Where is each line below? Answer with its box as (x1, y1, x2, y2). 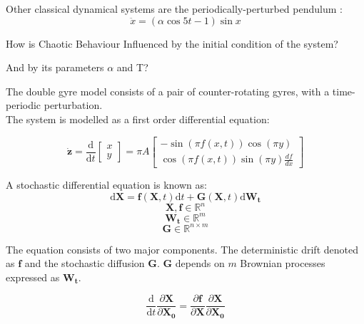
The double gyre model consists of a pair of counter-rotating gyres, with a (6, 83, 330, 98)
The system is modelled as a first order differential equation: (6, 111, 270, 126)
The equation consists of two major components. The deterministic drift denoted (6, 241, 358, 256)
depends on (175, 256, 225, 271)
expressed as (6, 269, 60, 284)
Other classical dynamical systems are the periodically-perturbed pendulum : (6, 1, 343, 16)
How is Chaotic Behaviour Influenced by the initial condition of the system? (6, 36, 338, 51)
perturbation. (44, 98, 103, 113)
